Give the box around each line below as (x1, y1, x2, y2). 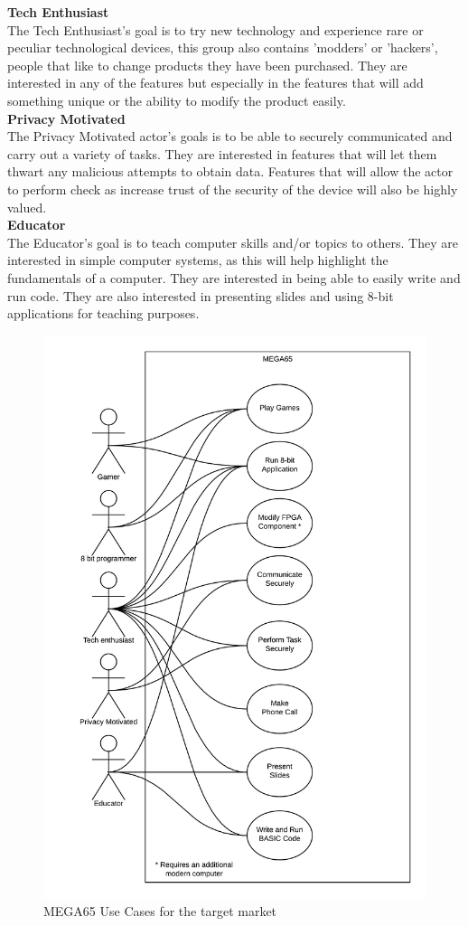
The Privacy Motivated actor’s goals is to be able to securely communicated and (7, 127, 453, 146)
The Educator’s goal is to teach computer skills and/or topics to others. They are (7, 232, 458, 251)
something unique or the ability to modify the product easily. (7, 90, 346, 109)
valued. (7, 197, 47, 216)
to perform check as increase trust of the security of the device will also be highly (7, 179, 458, 198)
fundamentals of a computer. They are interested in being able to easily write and (7, 268, 461, 287)
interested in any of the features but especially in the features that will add (7, 73, 424, 92)
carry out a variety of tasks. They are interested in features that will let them (7, 144, 437, 163)
